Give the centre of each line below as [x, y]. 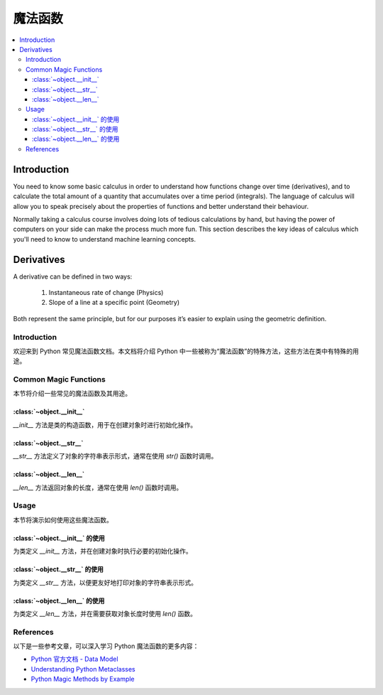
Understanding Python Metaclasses [83, 669]
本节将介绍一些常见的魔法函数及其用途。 [72, 394]
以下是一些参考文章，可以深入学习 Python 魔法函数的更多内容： [106, 646]
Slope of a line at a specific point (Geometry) [114, 303]
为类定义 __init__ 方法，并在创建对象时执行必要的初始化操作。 [103, 551]
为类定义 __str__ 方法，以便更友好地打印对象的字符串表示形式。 [105, 582]
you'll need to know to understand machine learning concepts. [105, 239]
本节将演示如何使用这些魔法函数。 [63, 519]
